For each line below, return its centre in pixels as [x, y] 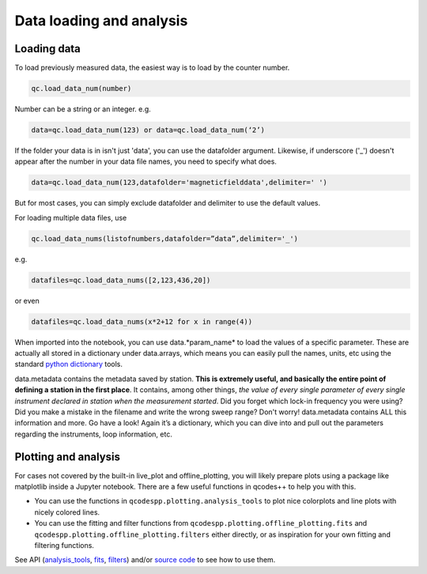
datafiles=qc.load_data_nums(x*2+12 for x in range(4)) [142, 321]
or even [27, 300]
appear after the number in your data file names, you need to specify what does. [145, 161]
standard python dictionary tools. [68, 364]
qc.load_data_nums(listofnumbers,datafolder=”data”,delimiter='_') [165, 238]
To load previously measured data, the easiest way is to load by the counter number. [152, 68]
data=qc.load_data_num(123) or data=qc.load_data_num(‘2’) [148, 130]
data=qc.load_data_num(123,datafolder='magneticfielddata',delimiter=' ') [179, 183]
